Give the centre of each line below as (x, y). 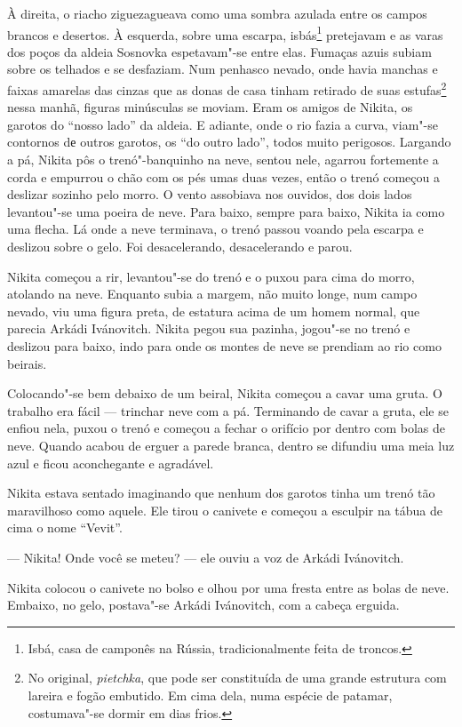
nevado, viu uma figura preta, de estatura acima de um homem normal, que (214, 311)
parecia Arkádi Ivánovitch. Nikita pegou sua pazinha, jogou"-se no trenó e (209, 328)
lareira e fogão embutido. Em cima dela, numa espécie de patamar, (210, 695)
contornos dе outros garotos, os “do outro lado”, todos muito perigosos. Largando (229, 142)
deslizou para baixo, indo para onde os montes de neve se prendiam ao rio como (224, 346)
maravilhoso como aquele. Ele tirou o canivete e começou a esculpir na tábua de (225, 510)
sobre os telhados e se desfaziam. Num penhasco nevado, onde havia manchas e (223, 69)
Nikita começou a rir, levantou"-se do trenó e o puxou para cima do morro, (211, 276)
